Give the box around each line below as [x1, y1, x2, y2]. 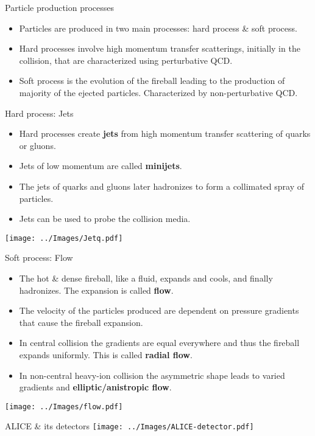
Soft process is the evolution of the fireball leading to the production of [19, 74, 285, 87]
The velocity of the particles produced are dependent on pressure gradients [19, 304, 299, 317]
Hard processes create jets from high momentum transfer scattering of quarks [19, 127, 311, 140]
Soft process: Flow [5, 251, 73, 264]
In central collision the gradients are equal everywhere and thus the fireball [19, 336, 300, 349]
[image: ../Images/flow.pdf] [5, 402, 123, 411]
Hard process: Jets [5, 106, 74, 119]
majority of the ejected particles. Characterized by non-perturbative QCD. [19, 86, 298, 99]
